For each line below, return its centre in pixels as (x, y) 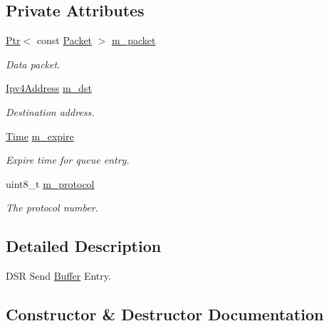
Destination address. (50, 111)
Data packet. (33, 64)
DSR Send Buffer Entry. (58, 276)
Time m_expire (40, 136)
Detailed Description (84, 246)
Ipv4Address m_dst (49, 88)
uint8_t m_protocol (50, 183)
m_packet (134, 40)
